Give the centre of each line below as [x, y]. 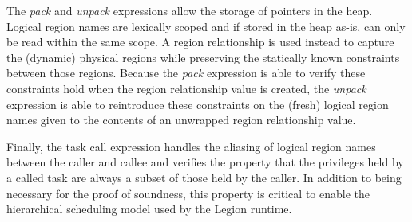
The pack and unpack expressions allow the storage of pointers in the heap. [190, 10]
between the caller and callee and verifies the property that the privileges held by [205, 162]
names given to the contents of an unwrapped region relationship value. [181, 120]
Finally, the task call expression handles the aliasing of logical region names [191, 146]
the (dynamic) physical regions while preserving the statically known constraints [203, 57]
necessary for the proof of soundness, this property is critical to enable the [188, 193]
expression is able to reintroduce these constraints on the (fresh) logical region [198, 104]
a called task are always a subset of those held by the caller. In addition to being [204, 177]
